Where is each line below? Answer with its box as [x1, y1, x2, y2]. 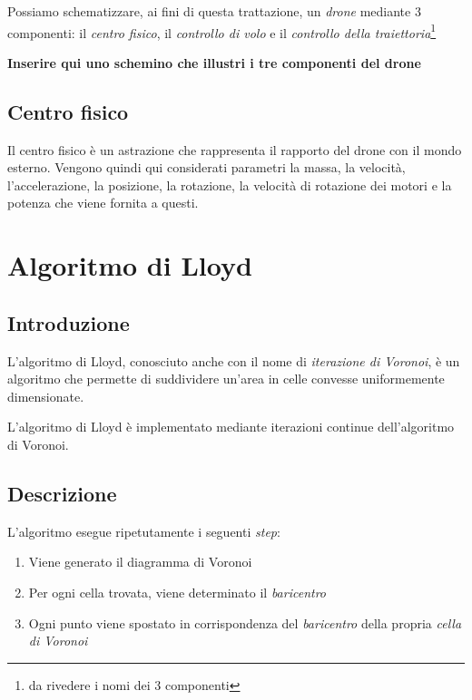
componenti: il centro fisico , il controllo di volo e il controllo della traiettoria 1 [7, 20, 437, 42]
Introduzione [7, 308, 130, 336]
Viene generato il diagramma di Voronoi [28, 552, 252, 571]
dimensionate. [7, 386, 84, 405]
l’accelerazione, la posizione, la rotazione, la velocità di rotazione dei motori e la [7, 175, 452, 194]
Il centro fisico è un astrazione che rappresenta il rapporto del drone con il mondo [7, 140, 462, 159]
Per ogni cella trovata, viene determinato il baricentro [28, 582, 326, 601]
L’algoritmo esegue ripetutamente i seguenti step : [7, 521, 280, 540]
